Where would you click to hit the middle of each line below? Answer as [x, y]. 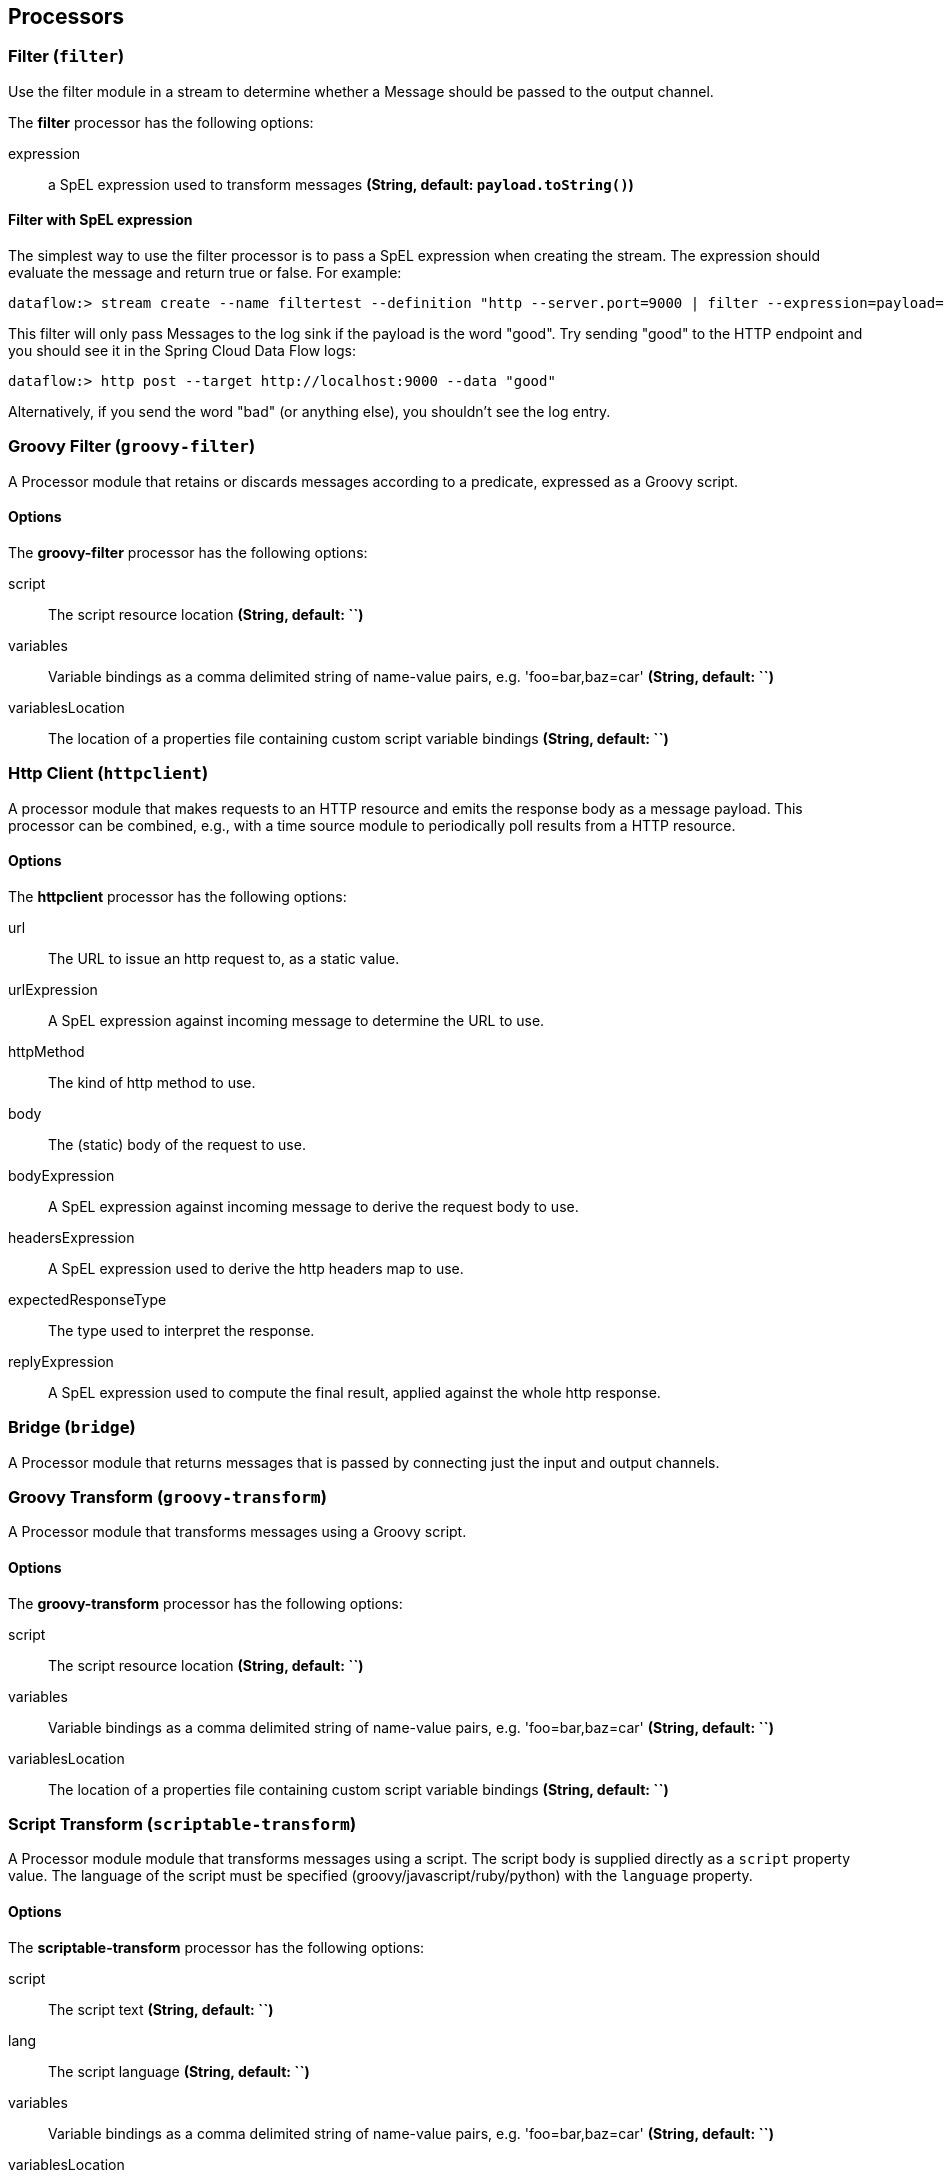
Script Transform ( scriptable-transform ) [182, 1824]
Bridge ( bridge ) [72, 1427]
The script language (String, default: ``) [179, 2071]
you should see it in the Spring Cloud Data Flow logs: [182, 351]
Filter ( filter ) [66, 56]
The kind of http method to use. [152, 1082]
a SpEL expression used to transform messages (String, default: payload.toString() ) [341, 184]
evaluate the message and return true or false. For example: [205, 273]
